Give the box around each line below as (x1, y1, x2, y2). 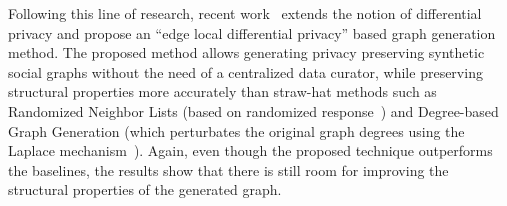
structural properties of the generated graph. (8, 179, 282, 200)
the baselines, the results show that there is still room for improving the (8, 159, 449, 180)
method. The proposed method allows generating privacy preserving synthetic (8, 42, 485, 63)
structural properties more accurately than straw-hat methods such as (8, 81, 437, 102)
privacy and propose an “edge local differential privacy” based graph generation (8, 22, 496, 43)
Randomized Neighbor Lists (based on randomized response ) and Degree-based (8, 100, 499, 121)
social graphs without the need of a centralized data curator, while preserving (8, 61, 483, 82)
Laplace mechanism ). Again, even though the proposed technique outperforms (8, 140, 493, 161)
